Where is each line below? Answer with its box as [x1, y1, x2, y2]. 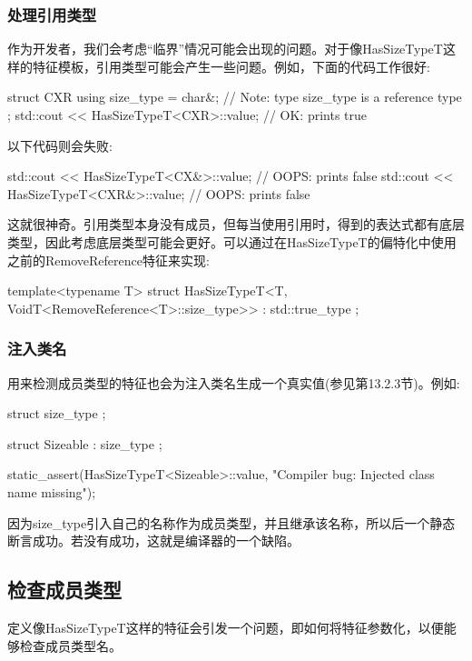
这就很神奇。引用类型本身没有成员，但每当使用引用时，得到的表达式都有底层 [7, 215, 465, 234]
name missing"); [7, 482, 96, 501]
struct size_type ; [7, 404, 106, 423]
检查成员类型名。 [19, 636, 122, 655]
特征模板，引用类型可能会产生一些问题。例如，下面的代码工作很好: [32, 56, 430, 75]
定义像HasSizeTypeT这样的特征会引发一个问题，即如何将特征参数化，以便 [7, 617, 444, 636]
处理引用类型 [7, 3, 97, 25]
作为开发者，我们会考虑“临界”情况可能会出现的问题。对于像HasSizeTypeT [7, 39, 443, 58]
